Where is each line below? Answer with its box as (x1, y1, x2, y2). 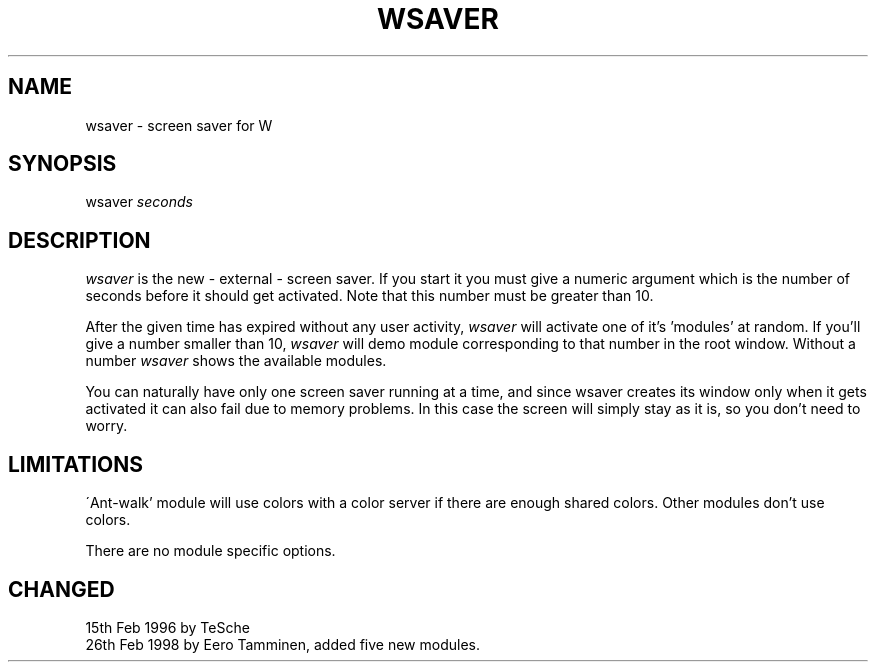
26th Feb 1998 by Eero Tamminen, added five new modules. (85, 635, 480, 653)
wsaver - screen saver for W (85, 116, 273, 134)
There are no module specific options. (85, 542, 336, 560)
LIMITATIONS (8, 451, 144, 477)
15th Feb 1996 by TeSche (85, 618, 250, 636)
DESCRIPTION (8, 227, 151, 253)
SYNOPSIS (8, 151, 117, 177)
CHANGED (8, 576, 115, 602)
